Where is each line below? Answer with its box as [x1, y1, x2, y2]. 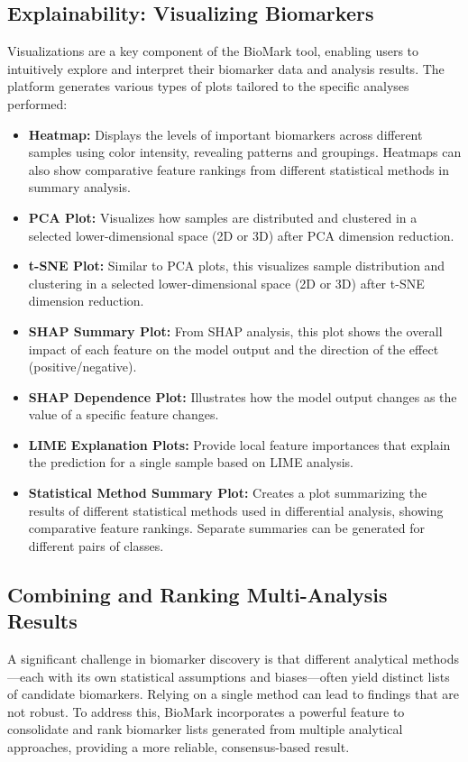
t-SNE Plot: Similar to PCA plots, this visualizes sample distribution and [28, 256, 445, 275]
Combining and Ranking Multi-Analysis [7, 580, 388, 608]
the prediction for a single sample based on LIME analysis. [28, 453, 353, 472]
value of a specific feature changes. [28, 405, 219, 424]
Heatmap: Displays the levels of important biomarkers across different [28, 124, 423, 143]
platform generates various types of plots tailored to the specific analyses [7, 77, 409, 96]
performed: [7, 94, 68, 113]
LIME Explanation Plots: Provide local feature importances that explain [28, 435, 451, 454]
